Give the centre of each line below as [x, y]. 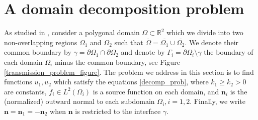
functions [18, 82]
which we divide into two [205, 32]
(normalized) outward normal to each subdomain [79, 101]
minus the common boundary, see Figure [117, 62]
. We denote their [212, 42]
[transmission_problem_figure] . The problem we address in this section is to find [129, 72]
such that [129, 42]
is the [239, 91]
